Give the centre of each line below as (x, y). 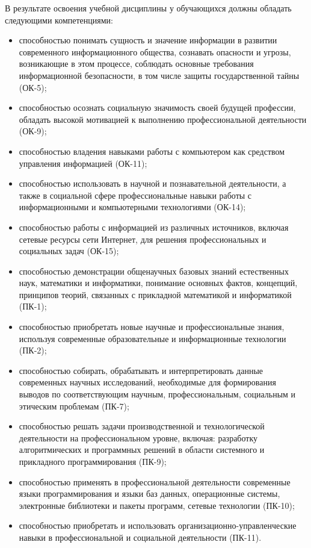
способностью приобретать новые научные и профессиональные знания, (152, 327)
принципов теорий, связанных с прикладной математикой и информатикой (155, 294)
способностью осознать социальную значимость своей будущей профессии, (157, 107)
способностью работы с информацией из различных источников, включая (154, 227)
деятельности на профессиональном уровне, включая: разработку (138, 437)
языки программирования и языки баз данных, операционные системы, (149, 494)
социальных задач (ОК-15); (69, 251)
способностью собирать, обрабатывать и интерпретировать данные (141, 370)
